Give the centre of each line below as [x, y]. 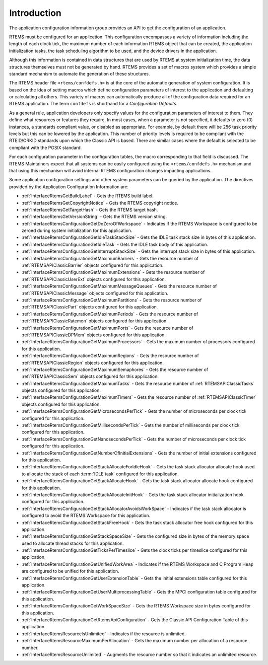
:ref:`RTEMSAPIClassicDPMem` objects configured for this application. [94, 335]
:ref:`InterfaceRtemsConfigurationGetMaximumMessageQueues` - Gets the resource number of [119, 286]
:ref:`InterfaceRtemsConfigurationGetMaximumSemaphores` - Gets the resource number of [115, 369]
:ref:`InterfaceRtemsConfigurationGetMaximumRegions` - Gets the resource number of [110, 356]
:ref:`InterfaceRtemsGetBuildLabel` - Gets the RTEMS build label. [88, 196]
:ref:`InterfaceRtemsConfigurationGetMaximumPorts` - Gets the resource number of [107, 328]
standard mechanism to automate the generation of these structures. [80, 74]
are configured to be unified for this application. [70, 571]
